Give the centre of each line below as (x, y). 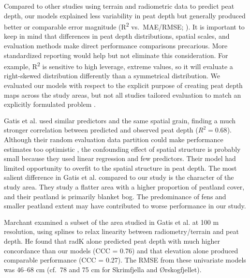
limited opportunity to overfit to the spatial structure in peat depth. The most (120, 168)
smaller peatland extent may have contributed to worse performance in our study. (125, 206)
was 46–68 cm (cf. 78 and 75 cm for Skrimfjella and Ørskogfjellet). (103, 269)
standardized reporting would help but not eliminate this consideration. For (116, 55)
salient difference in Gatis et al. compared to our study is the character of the (119, 177)
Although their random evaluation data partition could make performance (114, 139)
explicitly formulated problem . (50, 104)
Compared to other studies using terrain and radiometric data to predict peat (119, 6)
